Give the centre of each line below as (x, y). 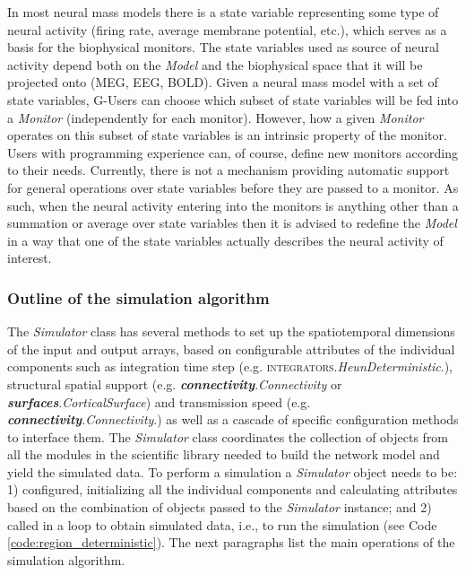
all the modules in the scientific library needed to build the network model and (224, 454)
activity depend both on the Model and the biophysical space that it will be (215, 64)
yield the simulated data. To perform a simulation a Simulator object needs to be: (233, 471)
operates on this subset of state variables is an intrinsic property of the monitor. (227, 135)
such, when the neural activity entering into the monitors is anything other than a (233, 205)
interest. (30, 258)
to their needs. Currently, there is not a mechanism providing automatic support (229, 170)
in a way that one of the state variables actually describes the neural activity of (225, 240)
